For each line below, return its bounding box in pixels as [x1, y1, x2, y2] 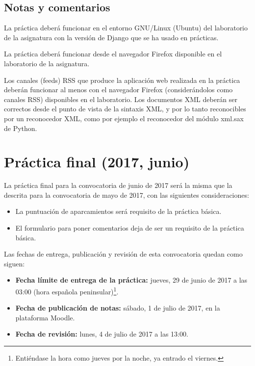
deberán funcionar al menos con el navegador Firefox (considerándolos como [4, 84, 233, 95]
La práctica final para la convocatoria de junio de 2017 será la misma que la [4, 180, 232, 190]
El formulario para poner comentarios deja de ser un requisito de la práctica [15, 223, 244, 233]
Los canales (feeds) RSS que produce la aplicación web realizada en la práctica [4, 75, 240, 85]
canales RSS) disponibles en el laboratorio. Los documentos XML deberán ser [4, 94, 238, 104]
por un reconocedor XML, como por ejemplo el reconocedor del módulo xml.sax [4, 113, 244, 123]
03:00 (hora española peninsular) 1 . [15, 285, 119, 296]
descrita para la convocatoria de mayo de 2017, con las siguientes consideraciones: [4, 189, 249, 200]
